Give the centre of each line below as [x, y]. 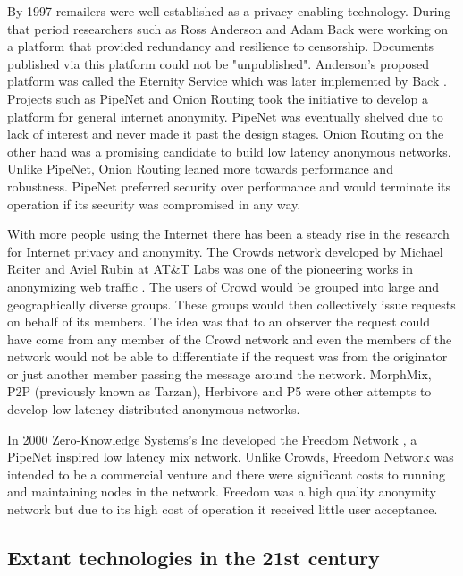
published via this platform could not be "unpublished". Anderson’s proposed [218, 63]
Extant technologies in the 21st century [194, 558]
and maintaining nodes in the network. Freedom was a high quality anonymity [222, 491]
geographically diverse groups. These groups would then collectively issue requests [231, 304]
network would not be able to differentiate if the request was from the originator [227, 356]
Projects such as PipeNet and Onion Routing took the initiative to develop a [218, 98]
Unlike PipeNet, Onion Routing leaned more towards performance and [200, 169]
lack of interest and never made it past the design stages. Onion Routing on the [226, 134]
